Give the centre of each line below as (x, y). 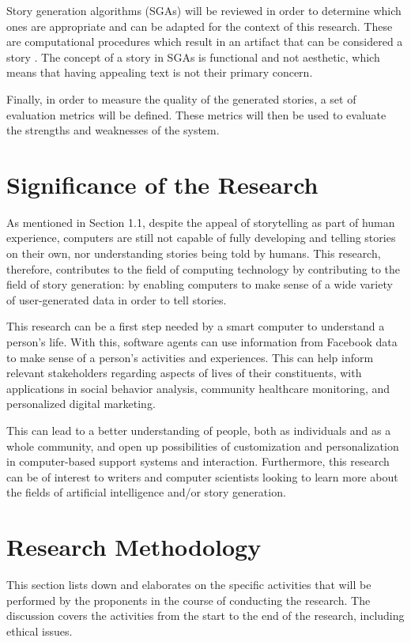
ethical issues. (40, 631)
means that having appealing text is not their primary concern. (160, 72)
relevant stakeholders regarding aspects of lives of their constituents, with (184, 373)
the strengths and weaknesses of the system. (113, 130)
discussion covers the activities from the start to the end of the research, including (205, 616)
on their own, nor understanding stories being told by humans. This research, (194, 253)
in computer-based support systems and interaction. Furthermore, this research (198, 461)
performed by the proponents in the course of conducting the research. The (189, 600)
